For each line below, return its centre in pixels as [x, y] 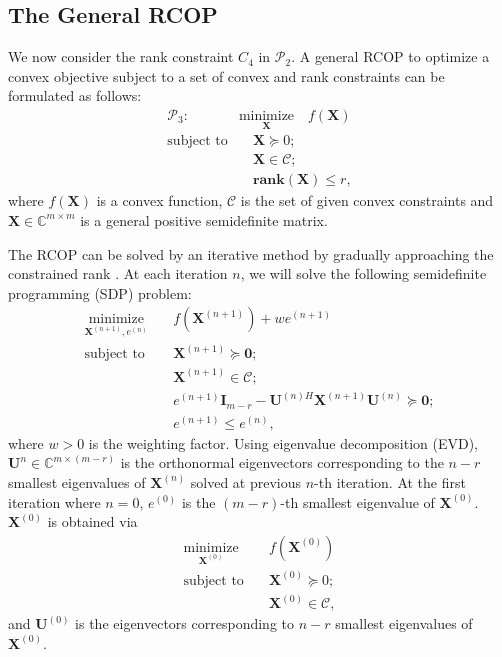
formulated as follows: [75, 95]
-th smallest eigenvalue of [357, 501]
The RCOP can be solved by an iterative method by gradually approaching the [251, 253]
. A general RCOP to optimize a [390, 56]
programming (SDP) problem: [100, 292]
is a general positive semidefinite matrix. [204, 219]
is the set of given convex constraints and [367, 200]
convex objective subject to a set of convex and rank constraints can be [226, 75]
